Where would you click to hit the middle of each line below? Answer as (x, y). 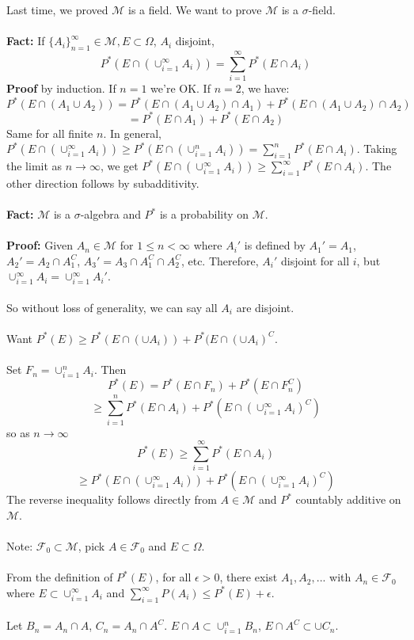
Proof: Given (40, 245)
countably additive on (348, 499)
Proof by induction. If (61, 88)
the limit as (34, 166)
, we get (119, 166)
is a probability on (204, 214)
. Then (110, 370)
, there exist (249, 577)
